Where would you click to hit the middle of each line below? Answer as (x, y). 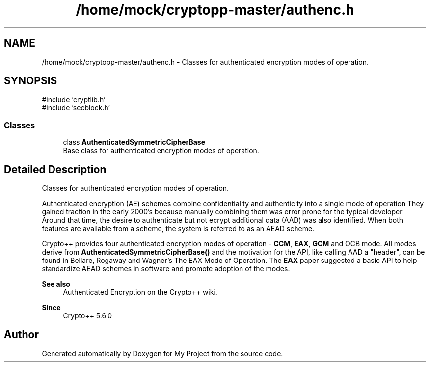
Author (21, 335)
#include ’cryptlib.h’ (74, 100)
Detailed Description (55, 169)
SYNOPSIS (31, 81)
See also (56, 284)
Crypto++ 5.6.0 (88, 316)
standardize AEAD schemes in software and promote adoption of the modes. (166, 269)
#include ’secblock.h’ (76, 108)
